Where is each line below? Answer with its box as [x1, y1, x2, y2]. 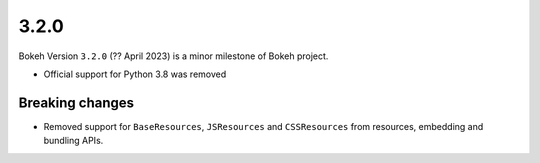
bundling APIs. [43, 135, 104, 147]
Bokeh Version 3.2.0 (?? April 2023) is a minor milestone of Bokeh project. [18, 50, 329, 62]
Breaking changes [18, 94, 135, 111]
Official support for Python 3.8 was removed [43, 68, 227, 80]
